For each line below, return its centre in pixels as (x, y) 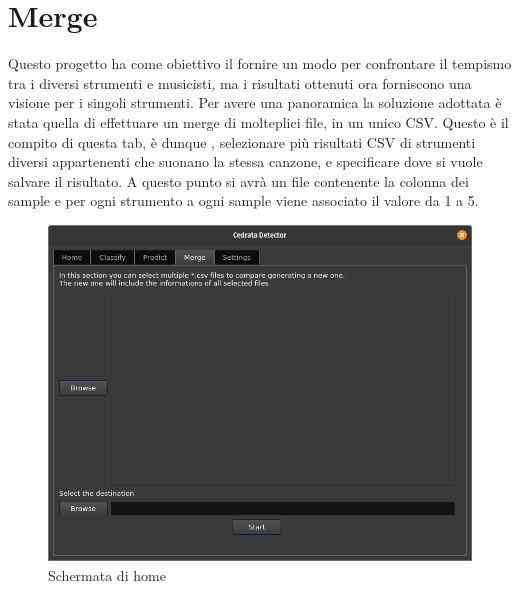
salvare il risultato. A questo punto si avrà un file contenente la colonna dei (238, 180)
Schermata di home (107, 574)
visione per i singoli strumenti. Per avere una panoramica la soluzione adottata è (255, 102)
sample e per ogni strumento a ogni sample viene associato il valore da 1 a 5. (243, 200)
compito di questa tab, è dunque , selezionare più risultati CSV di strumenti (242, 141)
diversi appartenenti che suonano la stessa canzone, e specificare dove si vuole (245, 161)
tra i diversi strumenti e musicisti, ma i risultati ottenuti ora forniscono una (240, 82)
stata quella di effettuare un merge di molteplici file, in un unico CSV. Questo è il (258, 121)
